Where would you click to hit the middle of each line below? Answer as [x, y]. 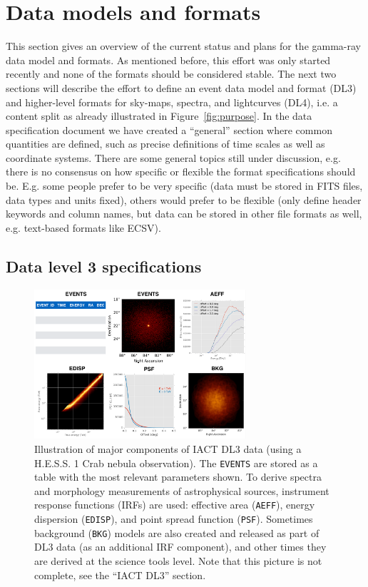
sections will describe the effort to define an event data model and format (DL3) [181, 87]
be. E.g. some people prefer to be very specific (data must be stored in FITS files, [184, 186]
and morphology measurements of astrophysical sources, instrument [182, 490]
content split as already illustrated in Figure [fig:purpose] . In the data [159, 116]
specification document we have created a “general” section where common [169, 129]
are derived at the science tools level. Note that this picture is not [178, 560]
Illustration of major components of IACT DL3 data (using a [168, 448]
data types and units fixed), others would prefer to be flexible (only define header [184, 199]
